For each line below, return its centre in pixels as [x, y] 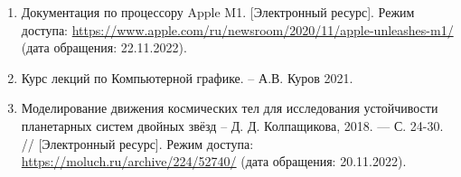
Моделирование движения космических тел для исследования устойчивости [230, 108]
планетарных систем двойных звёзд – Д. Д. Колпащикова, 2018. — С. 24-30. [232, 125]
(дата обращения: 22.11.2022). [104, 47]
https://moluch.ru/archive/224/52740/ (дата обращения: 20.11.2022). [214, 161]
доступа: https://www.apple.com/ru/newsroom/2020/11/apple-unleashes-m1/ [237, 29]
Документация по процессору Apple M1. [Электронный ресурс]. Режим [218, 12]
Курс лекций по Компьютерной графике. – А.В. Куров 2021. [187, 77]
